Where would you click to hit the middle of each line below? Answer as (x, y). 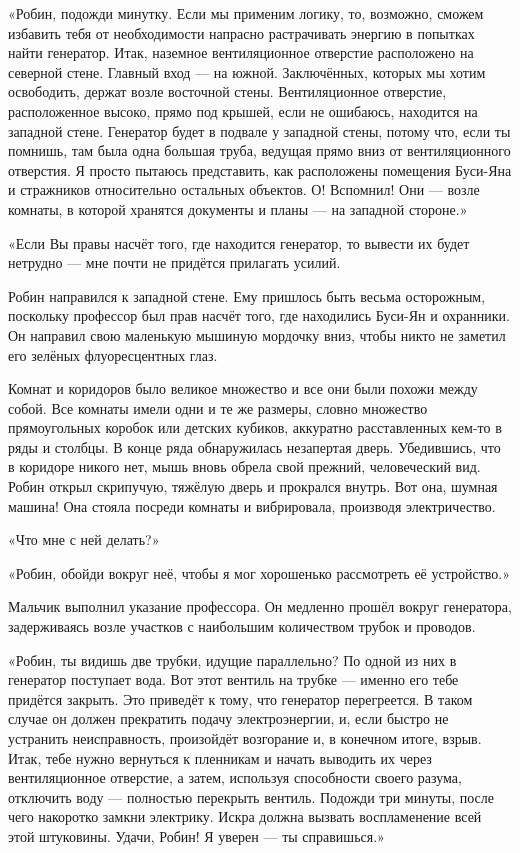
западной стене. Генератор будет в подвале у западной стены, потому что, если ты (259, 130)
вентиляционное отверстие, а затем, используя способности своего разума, (235, 777)
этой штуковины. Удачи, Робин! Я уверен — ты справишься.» (196, 835)
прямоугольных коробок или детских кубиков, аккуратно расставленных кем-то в (255, 427)
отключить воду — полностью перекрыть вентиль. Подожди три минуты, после (251, 796)
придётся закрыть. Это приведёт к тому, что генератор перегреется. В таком (240, 698)
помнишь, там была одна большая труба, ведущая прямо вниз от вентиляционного (259, 150)
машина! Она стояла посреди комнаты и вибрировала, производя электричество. (252, 505)
